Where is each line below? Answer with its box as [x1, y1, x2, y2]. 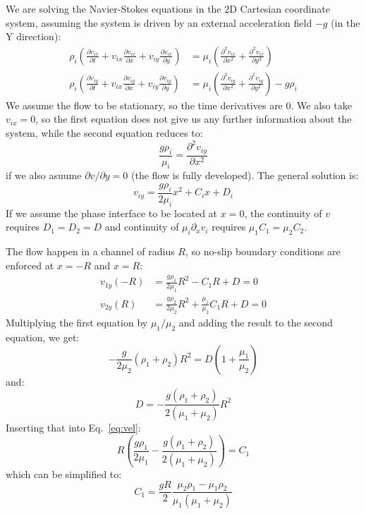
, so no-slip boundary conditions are [185, 244, 341, 259]
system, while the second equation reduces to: [6, 126, 203, 140]
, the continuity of [244, 205, 322, 220]
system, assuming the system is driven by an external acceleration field [6, 15, 312, 30]
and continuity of [104, 219, 179, 234]
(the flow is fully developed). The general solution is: [131, 168, 359, 183]
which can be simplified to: [6, 466, 122, 481]
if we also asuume [6, 168, 82, 183]
